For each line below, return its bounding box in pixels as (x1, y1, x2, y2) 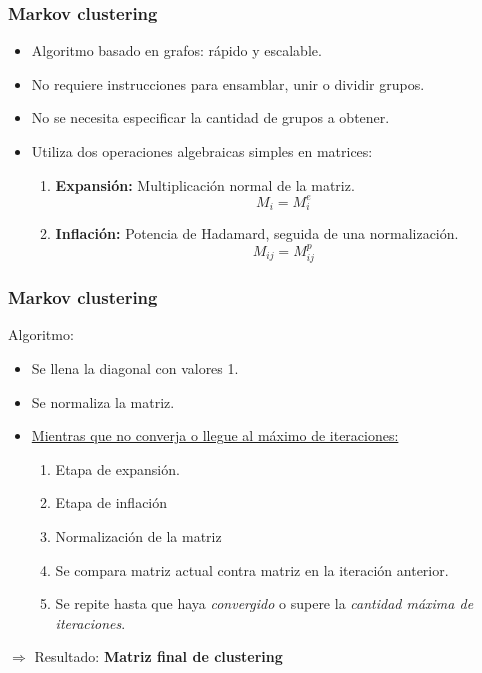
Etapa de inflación (55, 492, 168, 513)
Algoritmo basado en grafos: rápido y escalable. (31, 40, 322, 61)
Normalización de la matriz (55, 526, 222, 547)
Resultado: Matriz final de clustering (34, 646, 283, 667)
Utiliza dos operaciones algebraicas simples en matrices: (31, 141, 373, 161)
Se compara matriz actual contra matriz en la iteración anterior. (55, 559, 449, 580)
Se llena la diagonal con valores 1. (31, 358, 239, 379)
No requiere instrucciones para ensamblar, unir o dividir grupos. (31, 73, 425, 94)
